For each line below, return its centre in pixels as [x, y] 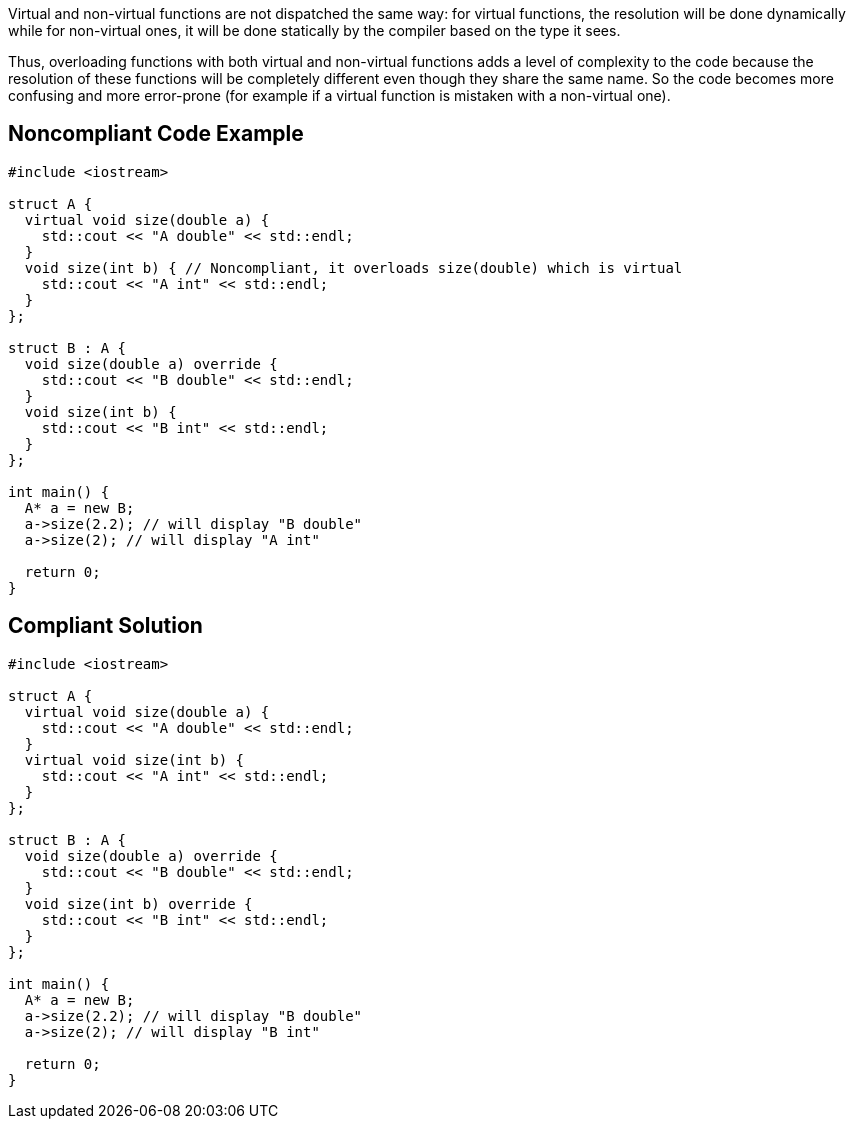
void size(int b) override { [138, 903]
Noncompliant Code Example [156, 134]
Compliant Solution [105, 626]
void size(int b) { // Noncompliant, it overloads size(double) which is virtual [353, 267]
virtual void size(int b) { [134, 759]
